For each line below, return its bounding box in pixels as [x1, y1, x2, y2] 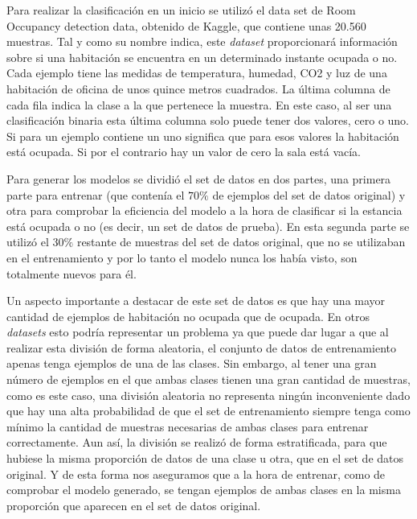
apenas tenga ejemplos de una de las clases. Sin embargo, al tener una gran [6, 355, 377, 372]
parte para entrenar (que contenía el [6, 186, 185, 203]
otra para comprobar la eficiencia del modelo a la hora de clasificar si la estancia [6, 202, 403, 219]
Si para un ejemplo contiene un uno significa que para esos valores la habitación [6, 127, 399, 144]
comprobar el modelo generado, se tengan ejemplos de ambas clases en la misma [6, 481, 401, 498]
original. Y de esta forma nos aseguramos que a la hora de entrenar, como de [6, 465, 386, 482]
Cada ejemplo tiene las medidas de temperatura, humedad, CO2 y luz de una [6, 64, 387, 81]
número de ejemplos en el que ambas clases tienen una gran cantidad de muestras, [6, 371, 411, 388]
